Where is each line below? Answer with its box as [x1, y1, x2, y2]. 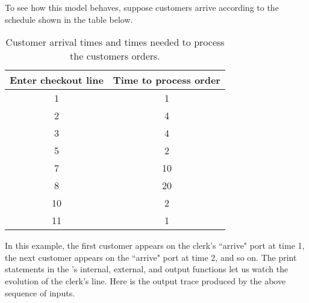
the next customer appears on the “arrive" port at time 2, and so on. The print [5, 251, 297, 263]
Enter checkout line [10, 73, 104, 87]
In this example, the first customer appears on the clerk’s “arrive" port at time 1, [5, 239, 305, 252]
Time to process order [113, 73, 220, 87]
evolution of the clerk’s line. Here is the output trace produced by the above [5, 274, 286, 287]
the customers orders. [70, 49, 160, 63]
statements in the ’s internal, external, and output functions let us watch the [5, 263, 289, 275]
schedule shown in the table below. [5, 13, 133, 25]
